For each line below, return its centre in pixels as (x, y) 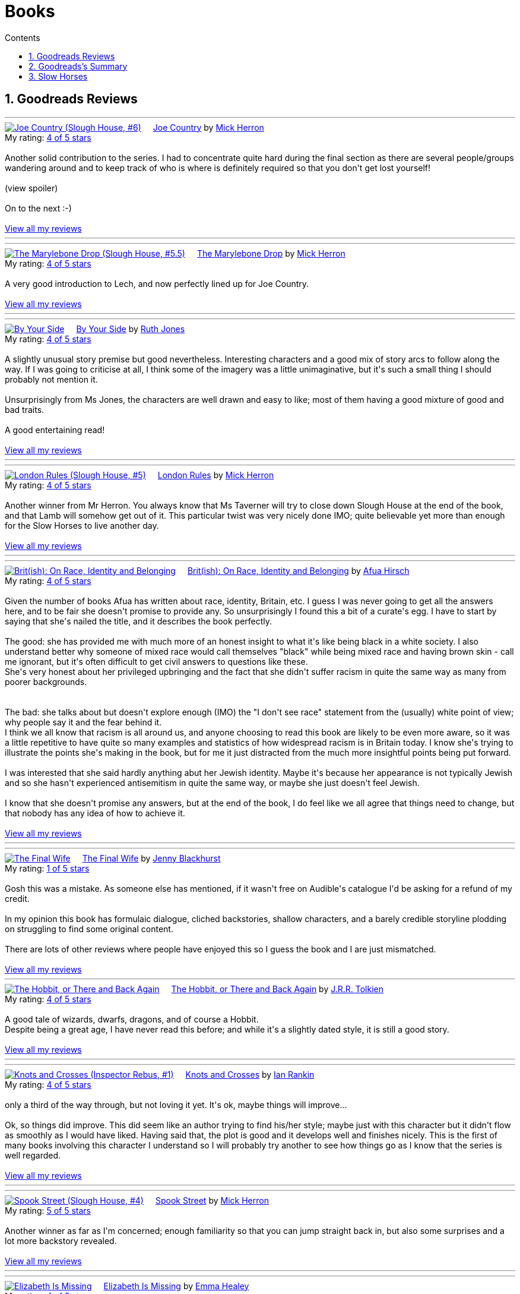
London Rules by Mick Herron (216, 475)
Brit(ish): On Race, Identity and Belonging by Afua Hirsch (298, 570)
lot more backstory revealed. (61, 1241)
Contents (23, 37)
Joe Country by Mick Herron (208, 127)
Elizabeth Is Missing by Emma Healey (176, 1286)
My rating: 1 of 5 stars (47, 868)
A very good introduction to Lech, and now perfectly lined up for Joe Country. (157, 283)
